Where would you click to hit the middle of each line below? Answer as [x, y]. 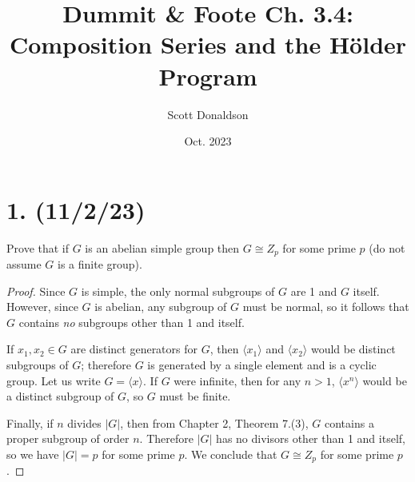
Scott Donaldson [208, 114]
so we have [33, 454]
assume [24, 264]
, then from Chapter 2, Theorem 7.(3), [214, 422]
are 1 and [314, 291]
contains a [349, 422]
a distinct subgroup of [60, 396]
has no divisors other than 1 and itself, [311, 438]
